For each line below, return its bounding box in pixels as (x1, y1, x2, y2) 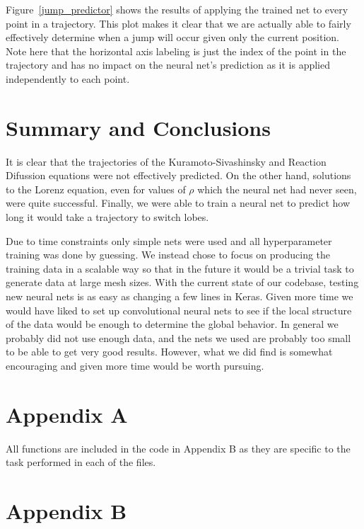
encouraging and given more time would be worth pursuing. (6, 358, 264, 372)
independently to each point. (6, 71, 130, 86)
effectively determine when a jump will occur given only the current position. (6, 30, 339, 45)
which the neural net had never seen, (197, 181, 357, 196)
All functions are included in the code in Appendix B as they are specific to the (6, 440, 351, 455)
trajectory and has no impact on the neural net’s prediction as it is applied (6, 57, 330, 72)
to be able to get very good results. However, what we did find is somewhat (6, 344, 333, 359)
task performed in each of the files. (6, 455, 156, 470)
